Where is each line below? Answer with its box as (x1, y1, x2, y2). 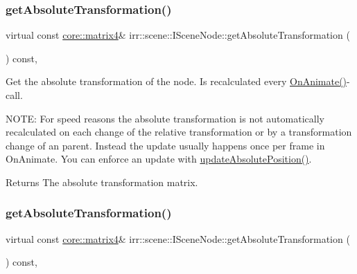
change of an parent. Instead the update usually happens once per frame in (6, 138, 325, 152)
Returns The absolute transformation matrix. (6, 174, 198, 189)
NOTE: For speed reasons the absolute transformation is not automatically (6, 111, 324, 125)
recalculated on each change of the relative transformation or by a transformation (6, 125, 352, 139)
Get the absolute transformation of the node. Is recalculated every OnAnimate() (6, 74, 347, 89)
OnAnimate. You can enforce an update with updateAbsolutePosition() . (6, 152, 312, 166)
